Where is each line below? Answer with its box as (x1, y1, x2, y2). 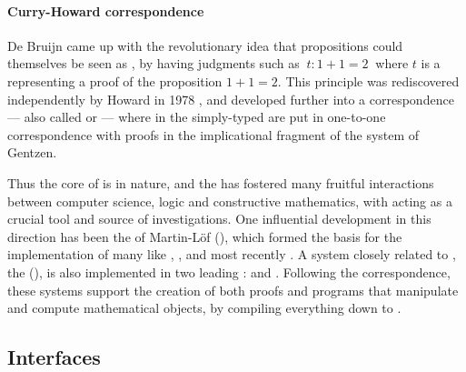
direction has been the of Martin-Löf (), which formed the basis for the (7, 226, 402, 246)
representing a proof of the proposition (7, 71, 223, 90)
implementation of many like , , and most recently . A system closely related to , (7, 245, 456, 264)
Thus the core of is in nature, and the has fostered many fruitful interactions (7, 173, 434, 192)
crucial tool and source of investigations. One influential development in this (7, 209, 431, 228)
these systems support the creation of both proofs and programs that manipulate (7, 280, 459, 299)
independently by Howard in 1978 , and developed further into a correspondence (7, 89, 454, 108)
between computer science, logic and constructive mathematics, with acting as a (7, 191, 452, 210)
